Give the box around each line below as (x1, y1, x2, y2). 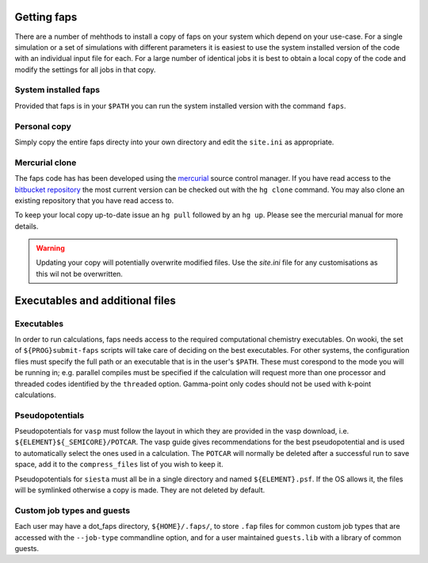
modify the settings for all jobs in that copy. (14, 64, 156, 75)
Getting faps (14, 10, 78, 24)
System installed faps (14, 84, 101, 95)
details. (14, 221, 39, 231)
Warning (36, 243, 65, 253)
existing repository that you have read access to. (14, 195, 174, 205)
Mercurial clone (14, 157, 77, 168)
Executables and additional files (14, 293, 176, 307)
